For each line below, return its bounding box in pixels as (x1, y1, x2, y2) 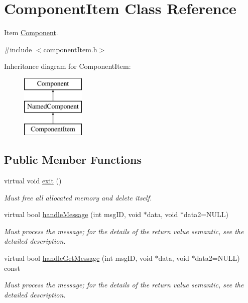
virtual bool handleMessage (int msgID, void (4, 209, 142, 220)
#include (4, 44, 32, 54)
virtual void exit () (4, 175, 62, 186)
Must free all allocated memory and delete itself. (4, 192, 152, 203)
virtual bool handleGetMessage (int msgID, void (4, 253, 153, 263)
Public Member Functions (4, 152, 142, 167)
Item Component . (4, 27, 58, 38)
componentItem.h (43, 44, 97, 54)
